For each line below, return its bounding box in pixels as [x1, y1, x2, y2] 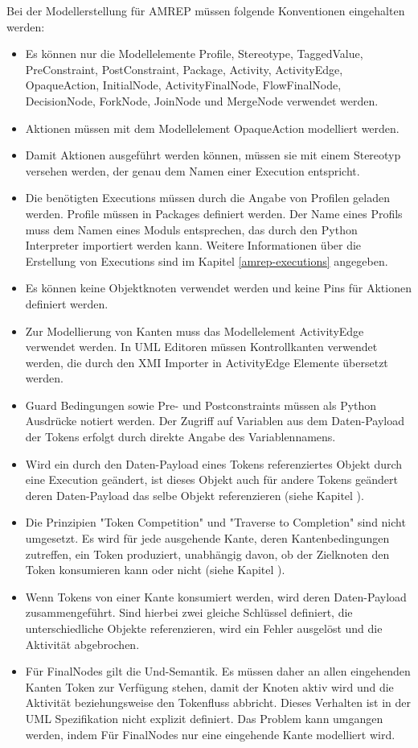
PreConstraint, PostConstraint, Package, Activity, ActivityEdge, [25, 60, 343, 77]
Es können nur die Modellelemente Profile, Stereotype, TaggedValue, [25, 45, 363, 62]
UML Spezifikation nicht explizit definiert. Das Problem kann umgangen [25, 709, 383, 726]
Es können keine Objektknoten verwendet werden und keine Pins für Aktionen [25, 279, 412, 296]
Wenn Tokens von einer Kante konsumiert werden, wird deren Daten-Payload [25, 588, 407, 605]
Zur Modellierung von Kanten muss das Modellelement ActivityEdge [25, 322, 364, 339]
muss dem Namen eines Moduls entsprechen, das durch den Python [25, 221, 358, 238]
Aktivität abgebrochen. [25, 635, 140, 652]
